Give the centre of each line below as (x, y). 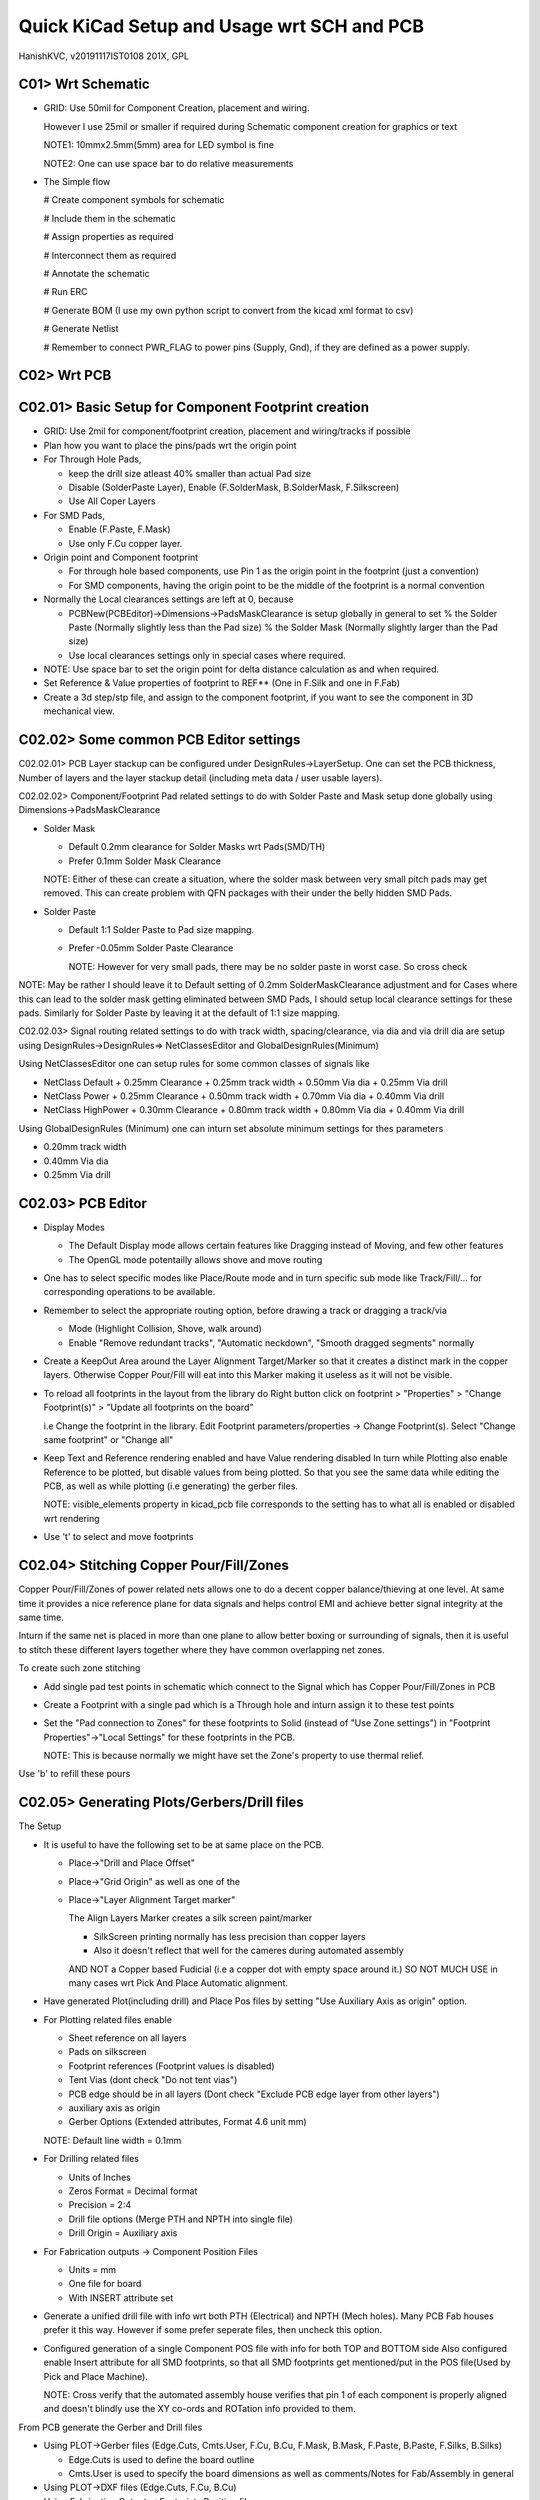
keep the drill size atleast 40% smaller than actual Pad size (190, 473)
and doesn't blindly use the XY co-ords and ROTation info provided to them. (199, 2409)
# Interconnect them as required (110, 255)
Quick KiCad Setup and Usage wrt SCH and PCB (221, 26)
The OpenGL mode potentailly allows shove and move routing (195, 1259)
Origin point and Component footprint (121, 557)
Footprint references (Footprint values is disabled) (171, 2066)
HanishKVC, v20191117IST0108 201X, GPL (104, 56)
